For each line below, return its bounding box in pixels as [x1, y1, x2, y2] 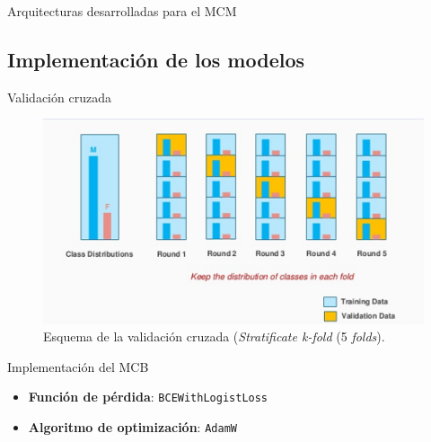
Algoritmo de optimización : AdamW [28, 418, 237, 437]
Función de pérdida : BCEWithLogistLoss [28, 387, 268, 406]
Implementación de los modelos [7, 45, 305, 73]
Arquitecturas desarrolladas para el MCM [7, 2, 237, 20]
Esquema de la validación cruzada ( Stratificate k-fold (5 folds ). [43, 327, 385, 346]
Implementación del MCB [7, 357, 149, 376]
